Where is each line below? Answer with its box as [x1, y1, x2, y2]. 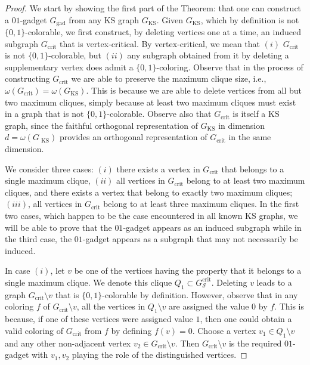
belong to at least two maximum [186, 174, 305, 187]
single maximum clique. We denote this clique [5, 276, 172, 288]
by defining [111, 324, 152, 336]
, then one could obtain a [200, 313, 292, 325]
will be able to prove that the [5, 221, 112, 233]
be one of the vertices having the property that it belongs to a [74, 264, 302, 277]
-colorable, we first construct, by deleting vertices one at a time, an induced [25, 26, 301, 38]
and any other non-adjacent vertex [5, 336, 131, 349]
